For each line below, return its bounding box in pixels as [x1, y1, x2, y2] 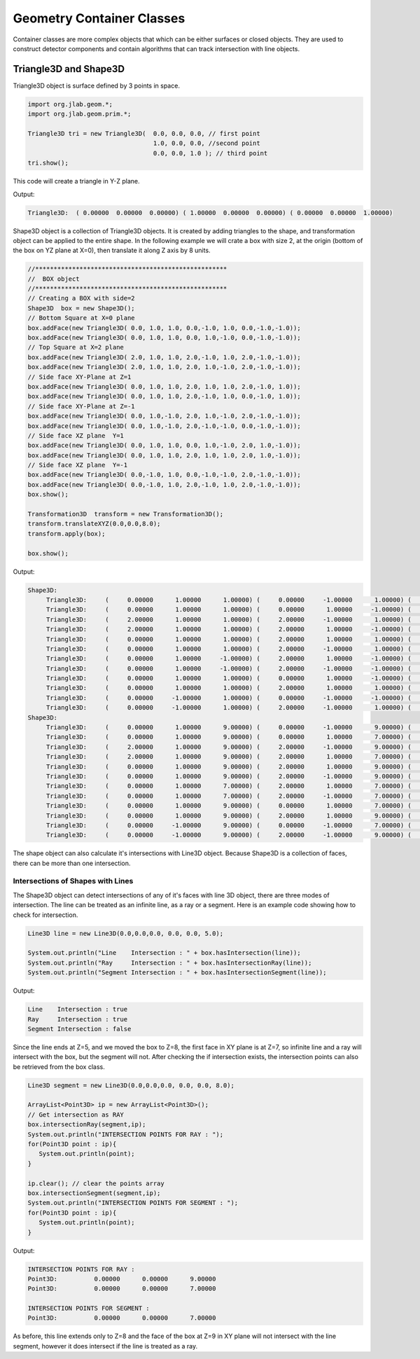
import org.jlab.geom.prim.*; [27, 110, 132, 118]
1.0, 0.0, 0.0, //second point [153, 139, 260, 147]
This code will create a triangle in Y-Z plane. [13, 177, 140, 186]
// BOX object [27, 275, 80, 283]
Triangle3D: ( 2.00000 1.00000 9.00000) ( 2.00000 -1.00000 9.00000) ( [45, 743, 412, 751]
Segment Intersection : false [27, 1025, 132, 1033]
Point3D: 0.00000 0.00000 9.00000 [27, 1275, 216, 1283]
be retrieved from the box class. [13, 1062, 105, 1071]
